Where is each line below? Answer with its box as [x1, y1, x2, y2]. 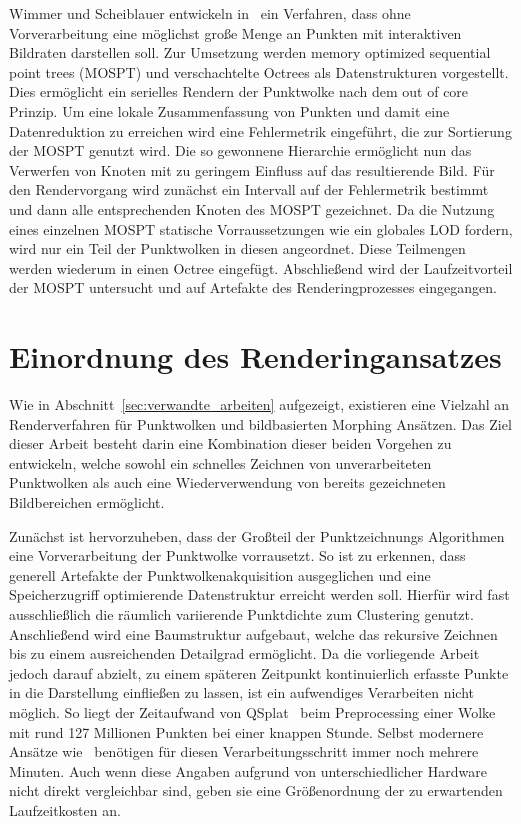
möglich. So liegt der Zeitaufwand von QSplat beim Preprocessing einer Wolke [9, 701, 496, 722]
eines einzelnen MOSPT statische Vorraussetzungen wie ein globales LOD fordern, [9, 218, 513, 239]
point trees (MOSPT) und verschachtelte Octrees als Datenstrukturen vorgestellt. [9, 61, 509, 82]
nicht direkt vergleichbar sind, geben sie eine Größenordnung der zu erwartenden [9, 780, 503, 801]
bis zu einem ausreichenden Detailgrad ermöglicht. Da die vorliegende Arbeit [9, 643, 480, 664]
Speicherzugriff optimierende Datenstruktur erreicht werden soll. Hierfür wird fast [9, 584, 510, 605]
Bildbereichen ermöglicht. [9, 492, 165, 512]
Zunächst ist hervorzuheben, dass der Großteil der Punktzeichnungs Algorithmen [9, 525, 505, 546]
